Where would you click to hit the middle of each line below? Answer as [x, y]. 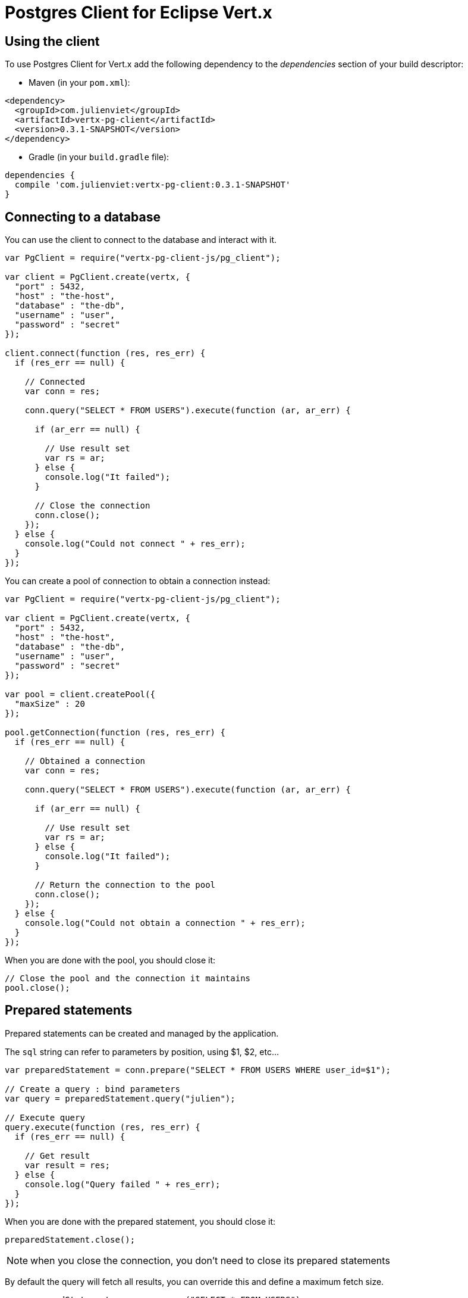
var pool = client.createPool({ [80, 695]
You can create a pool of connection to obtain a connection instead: [138, 581]
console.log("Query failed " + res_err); [123, 1184]
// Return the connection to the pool [125, 885]
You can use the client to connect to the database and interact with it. [141, 240]
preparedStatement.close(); [70, 1239]
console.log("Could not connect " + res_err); [135, 544]
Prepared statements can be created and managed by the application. [142, 1033]
